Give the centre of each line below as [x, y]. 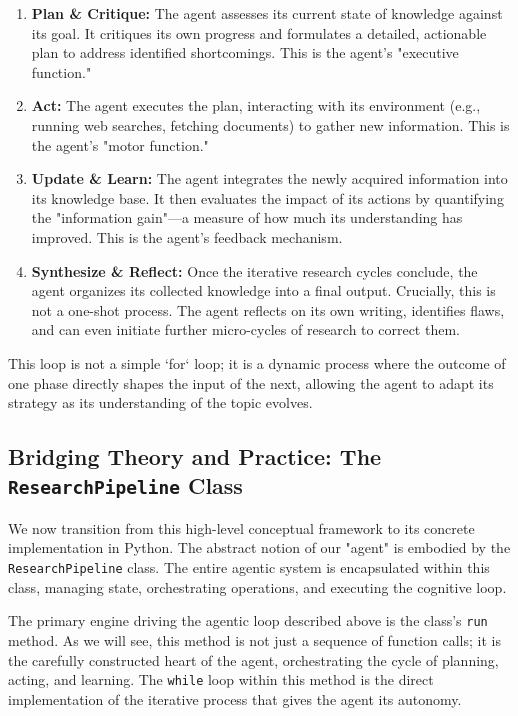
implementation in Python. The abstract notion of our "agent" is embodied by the [259, 547]
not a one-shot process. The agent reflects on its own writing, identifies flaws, [268, 309]
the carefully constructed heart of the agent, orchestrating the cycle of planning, [253, 659]
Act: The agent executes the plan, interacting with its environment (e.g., [256, 105]
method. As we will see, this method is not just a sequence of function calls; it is [254, 639]
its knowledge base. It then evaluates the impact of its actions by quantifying [267, 197]
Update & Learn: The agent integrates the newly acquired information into [269, 178]
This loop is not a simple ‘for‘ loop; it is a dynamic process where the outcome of [257, 362]
